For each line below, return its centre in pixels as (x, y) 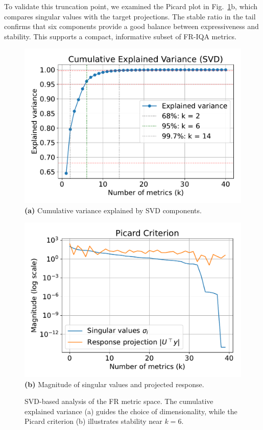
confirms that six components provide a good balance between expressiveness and (131, 26)
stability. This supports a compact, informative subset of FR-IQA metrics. (120, 36)
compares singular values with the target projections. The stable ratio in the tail (130, 16)
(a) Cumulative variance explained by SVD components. (113, 210)
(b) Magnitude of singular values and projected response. (114, 384)
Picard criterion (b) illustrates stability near (93, 421)
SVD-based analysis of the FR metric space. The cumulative (119, 401)
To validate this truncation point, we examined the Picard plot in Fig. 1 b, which (131, 6)
